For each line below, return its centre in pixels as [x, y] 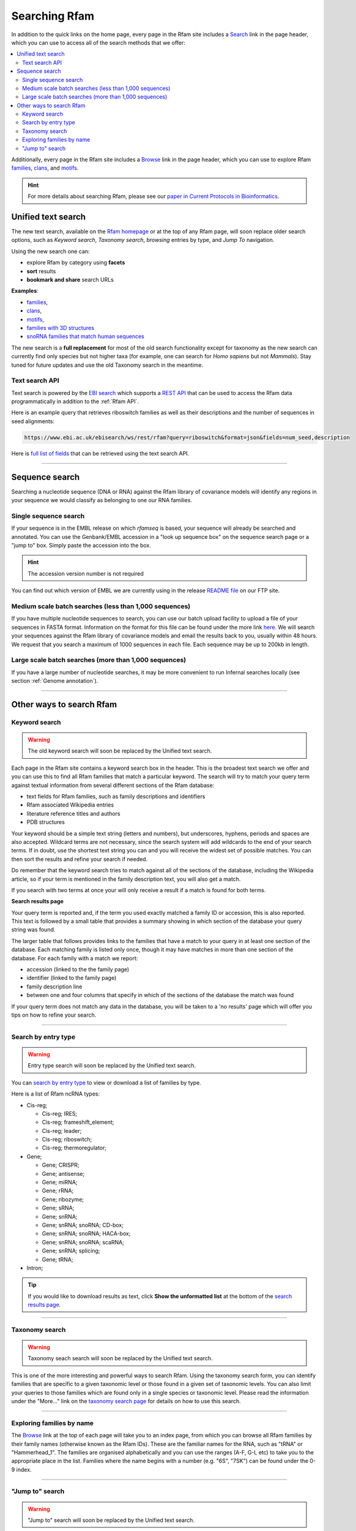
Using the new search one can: [50, 251]
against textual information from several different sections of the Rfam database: [113, 785]
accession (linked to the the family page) [78, 969]
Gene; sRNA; [58, 1208]
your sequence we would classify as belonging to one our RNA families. [102, 500]
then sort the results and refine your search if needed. [80, 859]
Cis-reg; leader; [62, 1130]
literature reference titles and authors [73, 813]
